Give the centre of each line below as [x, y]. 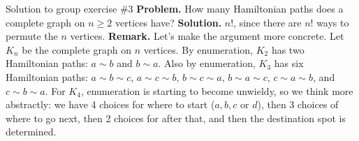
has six [289, 63]
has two [288, 49]
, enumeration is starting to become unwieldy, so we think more [217, 90]
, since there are [268, 22]
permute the [32, 36]
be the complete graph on [76, 49]
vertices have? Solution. [168, 22]
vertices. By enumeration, [198, 49]
